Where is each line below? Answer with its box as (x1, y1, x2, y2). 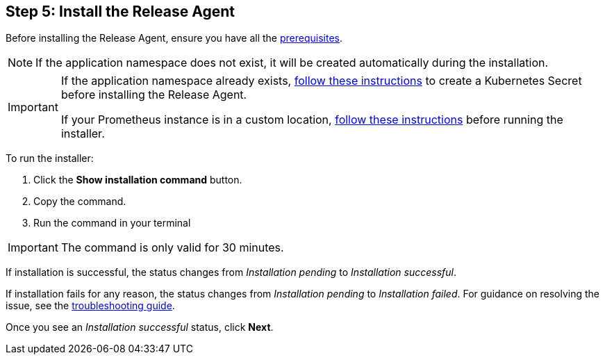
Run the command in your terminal (33, 217, 191, 229)
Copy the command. (33, 195, 126, 208)
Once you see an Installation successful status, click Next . (6, 321, 274, 334)
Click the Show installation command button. (33, 174, 242, 186)
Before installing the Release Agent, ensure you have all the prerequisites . (6, 32, 343, 44)
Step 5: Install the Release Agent (6, 3, 235, 20)
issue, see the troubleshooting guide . (6, 300, 175, 312)
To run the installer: (6, 152, 94, 165)
